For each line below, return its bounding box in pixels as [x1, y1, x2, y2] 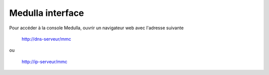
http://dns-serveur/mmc [21, 36, 72, 42]
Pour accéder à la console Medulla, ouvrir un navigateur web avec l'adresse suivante [9, 25, 184, 31]
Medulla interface [9, 7, 84, 18]
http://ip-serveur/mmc [21, 59, 67, 65]
